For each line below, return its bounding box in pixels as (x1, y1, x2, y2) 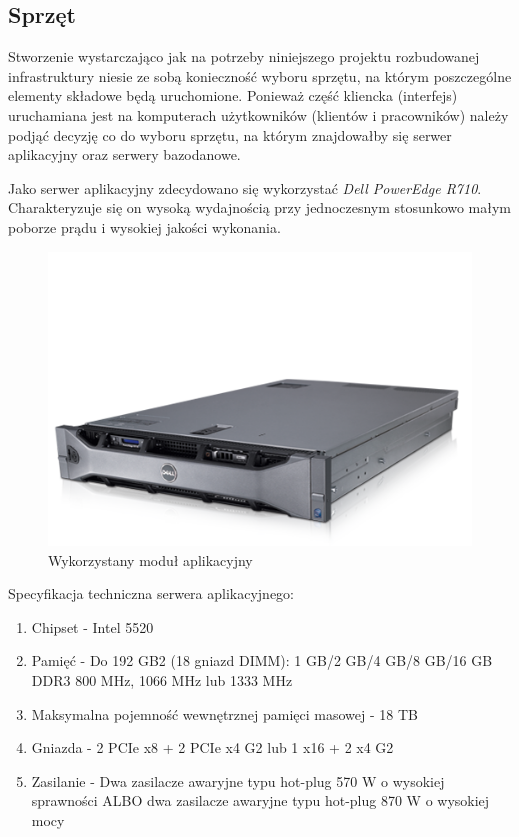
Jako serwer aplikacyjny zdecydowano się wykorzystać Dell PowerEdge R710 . (8, 177, 482, 198)
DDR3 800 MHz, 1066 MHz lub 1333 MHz (31, 669, 293, 690)
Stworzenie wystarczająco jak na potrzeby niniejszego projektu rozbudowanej (8, 46, 480, 67)
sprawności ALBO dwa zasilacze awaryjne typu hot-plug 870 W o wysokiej (31, 790, 490, 811)
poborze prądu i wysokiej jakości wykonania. (8, 216, 281, 237)
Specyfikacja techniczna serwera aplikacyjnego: (8, 583, 294, 604)
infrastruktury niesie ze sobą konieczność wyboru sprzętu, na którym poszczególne (8, 65, 512, 86)
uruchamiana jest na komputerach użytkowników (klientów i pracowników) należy (8, 104, 509, 125)
